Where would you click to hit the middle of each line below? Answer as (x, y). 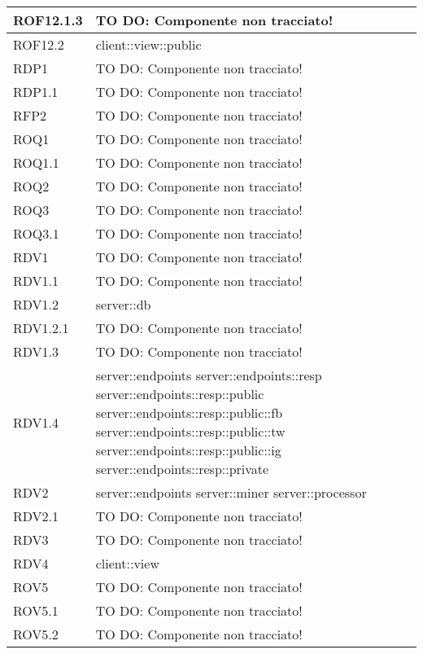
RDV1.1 (36, 281)
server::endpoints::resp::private (182, 469)
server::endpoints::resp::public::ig (188, 450)
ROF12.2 (39, 44)
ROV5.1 (36, 610)
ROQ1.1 (36, 162)
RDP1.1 (36, 92)
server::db (123, 304)
